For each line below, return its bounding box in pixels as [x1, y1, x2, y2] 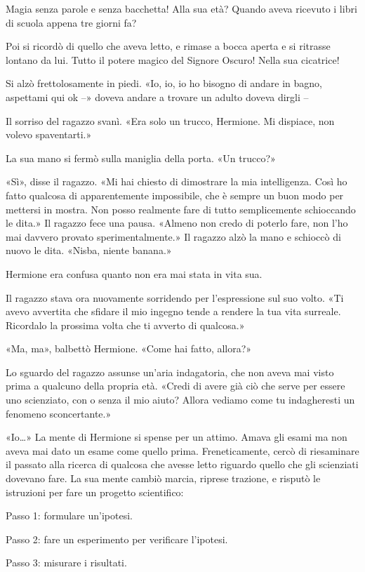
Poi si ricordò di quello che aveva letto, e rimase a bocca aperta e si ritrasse [6, 39, 331, 53]
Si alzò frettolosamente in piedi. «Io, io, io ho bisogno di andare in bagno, [6, 76, 322, 91]
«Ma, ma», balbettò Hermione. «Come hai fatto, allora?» [6, 341, 252, 356]
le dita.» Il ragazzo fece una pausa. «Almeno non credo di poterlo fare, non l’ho [6, 215, 348, 230]
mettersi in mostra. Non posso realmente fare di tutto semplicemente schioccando [6, 201, 356, 216]
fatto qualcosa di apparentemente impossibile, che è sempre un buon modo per [6, 187, 344, 202]
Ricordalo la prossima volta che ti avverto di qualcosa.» [6, 317, 245, 332]
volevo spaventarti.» [6, 127, 92, 142]
